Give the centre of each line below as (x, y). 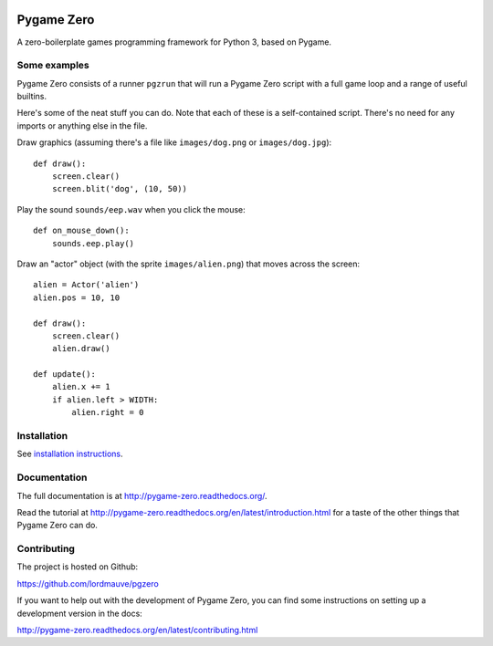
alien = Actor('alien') (86, 285)
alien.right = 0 (108, 412)
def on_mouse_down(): (81, 231)
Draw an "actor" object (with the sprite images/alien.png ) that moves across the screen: (189, 264)
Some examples (53, 66)
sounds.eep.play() (93, 243)
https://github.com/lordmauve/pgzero (88, 583)
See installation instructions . (70, 454)
